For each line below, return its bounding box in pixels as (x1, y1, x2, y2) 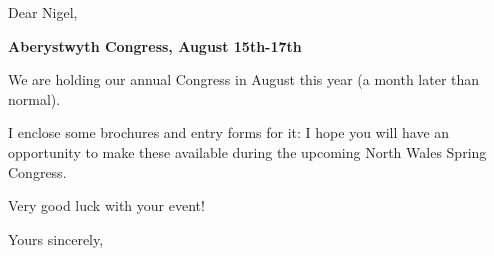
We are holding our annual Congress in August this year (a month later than (8, 69, 480, 90)
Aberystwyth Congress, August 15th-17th (8, 35, 302, 56)
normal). (8, 88, 61, 109)
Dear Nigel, (8, 2, 78, 22)
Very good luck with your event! (8, 195, 205, 216)
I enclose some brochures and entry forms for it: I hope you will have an (8, 122, 450, 143)
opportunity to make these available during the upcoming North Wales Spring (8, 141, 487, 162)
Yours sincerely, (8, 228, 104, 249)
